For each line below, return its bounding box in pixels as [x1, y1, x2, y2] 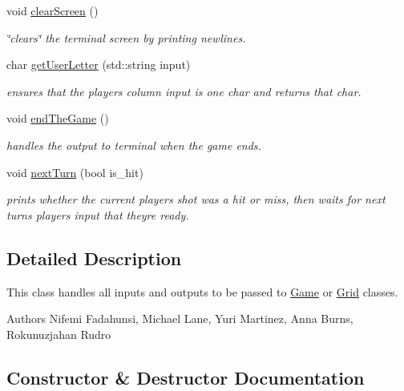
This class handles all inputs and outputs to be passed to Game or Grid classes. [6, 283, 398, 300]
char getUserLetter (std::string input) [6, 56, 191, 73]
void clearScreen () [6, 2, 99, 18]
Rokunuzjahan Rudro [6, 325, 111, 342]
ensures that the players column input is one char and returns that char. [6, 83, 362, 99]
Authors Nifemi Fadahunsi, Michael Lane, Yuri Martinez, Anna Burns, [6, 310, 353, 327]
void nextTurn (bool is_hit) [6, 163, 143, 180]
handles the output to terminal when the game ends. [6, 136, 261, 153]
